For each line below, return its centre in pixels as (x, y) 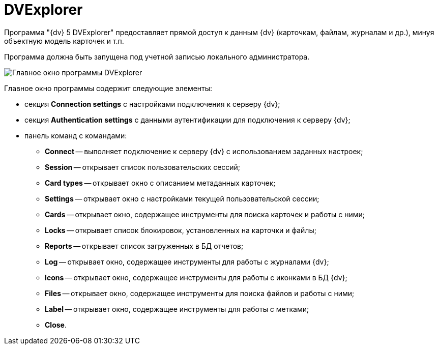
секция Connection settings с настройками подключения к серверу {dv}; (152, 104)
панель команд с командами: (76, 135)
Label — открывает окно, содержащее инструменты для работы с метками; (177, 309)
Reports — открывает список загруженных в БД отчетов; (144, 246)
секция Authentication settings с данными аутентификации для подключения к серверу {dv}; (187, 120)
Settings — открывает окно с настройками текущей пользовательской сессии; (182, 198)
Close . (56, 325)
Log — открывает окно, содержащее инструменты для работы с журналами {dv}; (187, 261)
